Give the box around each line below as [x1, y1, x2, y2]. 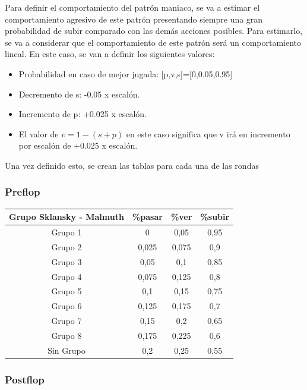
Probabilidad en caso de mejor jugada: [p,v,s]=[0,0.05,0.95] [18, 67, 233, 80]
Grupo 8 [51, 329, 82, 341]
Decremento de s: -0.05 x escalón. [18, 87, 140, 100]
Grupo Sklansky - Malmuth [9, 210, 124, 223]
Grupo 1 [51, 226, 82, 238]
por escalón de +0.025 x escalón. [18, 139, 138, 152]
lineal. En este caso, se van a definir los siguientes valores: [5, 48, 215, 60]
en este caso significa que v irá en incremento [126, 127, 290, 140]
